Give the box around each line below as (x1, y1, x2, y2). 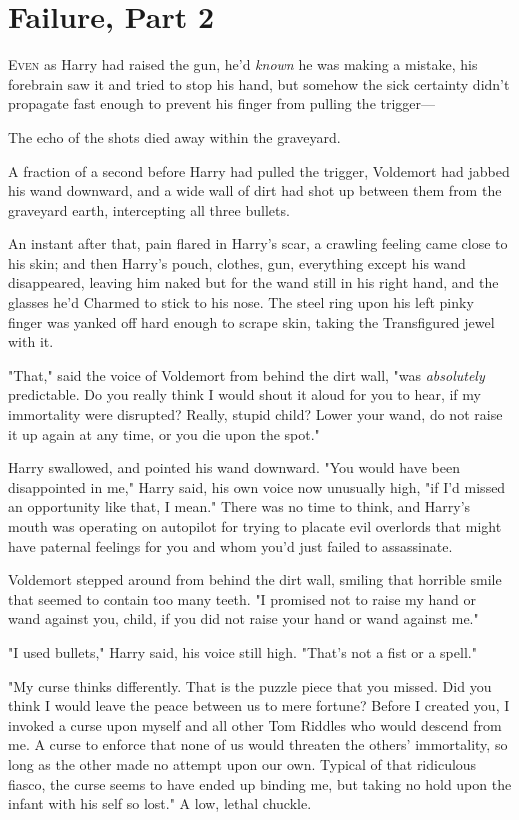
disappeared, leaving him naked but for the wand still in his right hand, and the (8, 272, 499, 293)
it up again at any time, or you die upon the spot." (8, 423, 320, 444)
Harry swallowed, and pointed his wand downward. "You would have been (8, 457, 460, 478)
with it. (8, 331, 54, 352)
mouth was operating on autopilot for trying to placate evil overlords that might (8, 516, 502, 536)
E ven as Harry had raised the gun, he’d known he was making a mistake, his (8, 54, 478, 75)
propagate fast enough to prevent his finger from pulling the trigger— (8, 93, 436, 114)
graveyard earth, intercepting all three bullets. (8, 199, 290, 220)
